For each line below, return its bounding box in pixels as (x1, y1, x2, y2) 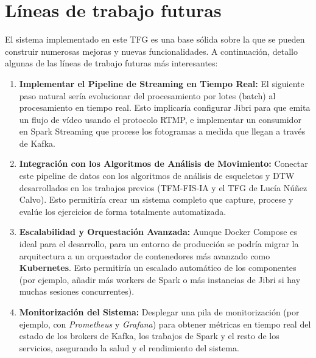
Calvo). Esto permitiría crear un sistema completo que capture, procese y (19, 193, 293, 206)
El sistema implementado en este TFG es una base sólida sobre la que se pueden (5, 33, 305, 46)
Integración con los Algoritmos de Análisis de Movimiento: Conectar (19, 157, 308, 170)
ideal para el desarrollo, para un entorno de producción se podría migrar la (19, 237, 299, 250)
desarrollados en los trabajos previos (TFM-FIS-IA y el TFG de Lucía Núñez (19, 181, 307, 194)
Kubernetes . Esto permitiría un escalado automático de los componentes (19, 261, 297, 274)
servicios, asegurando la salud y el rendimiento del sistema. (19, 341, 239, 354)
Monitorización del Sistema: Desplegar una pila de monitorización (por (19, 306, 300, 318)
